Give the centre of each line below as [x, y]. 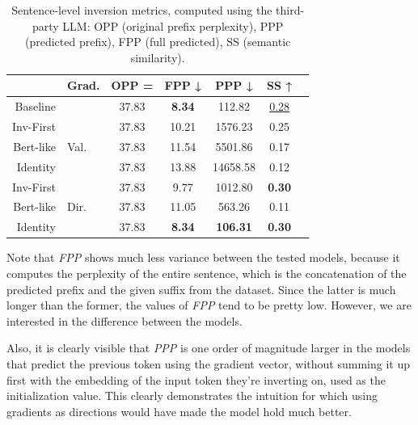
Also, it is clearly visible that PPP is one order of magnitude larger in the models [209, 348]
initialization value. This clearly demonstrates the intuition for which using [192, 396]
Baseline [35, 106]
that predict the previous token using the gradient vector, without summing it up [208, 363]
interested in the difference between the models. [125, 320]
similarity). [158, 57]
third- [290, 10]
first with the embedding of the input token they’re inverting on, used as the [196, 379]
